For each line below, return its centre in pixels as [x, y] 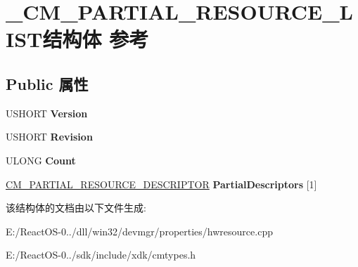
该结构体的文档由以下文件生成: [76, 208]
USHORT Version [47, 113]
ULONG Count [41, 160]
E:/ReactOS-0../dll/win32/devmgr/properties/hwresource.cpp [139, 231]
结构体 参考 [96, 39]
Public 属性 [47, 83]
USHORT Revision [49, 137]
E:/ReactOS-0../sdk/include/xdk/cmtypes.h [101, 255]
